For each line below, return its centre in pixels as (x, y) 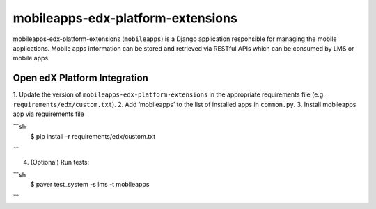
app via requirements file (49, 114)
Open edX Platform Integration (81, 78)
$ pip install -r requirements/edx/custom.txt (93, 136)
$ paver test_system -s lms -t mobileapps (90, 185)
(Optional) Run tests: (60, 162)
